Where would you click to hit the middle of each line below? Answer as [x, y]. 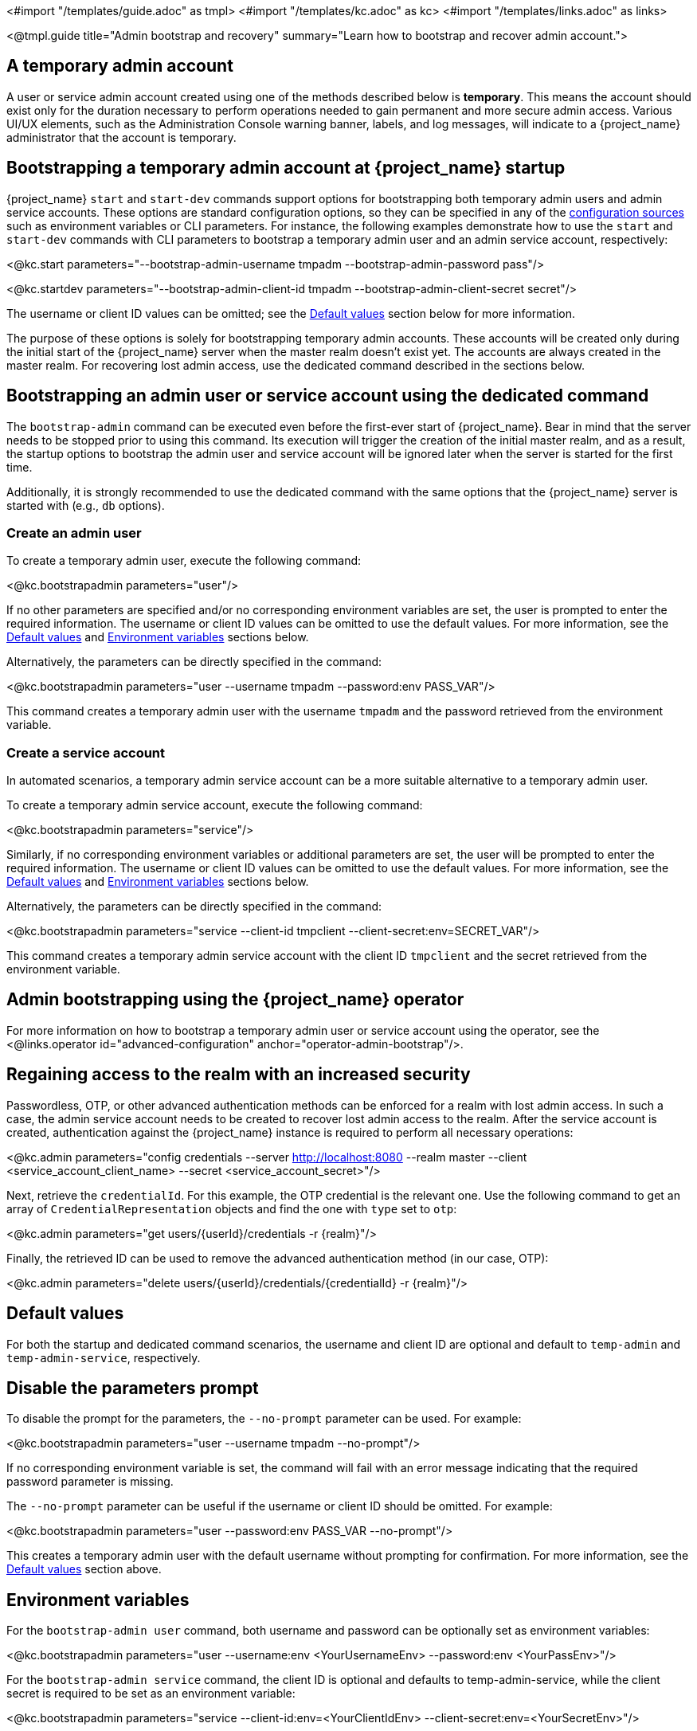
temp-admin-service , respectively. [104, 1357]
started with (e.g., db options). [86, 505]
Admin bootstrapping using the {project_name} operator [235, 1000]
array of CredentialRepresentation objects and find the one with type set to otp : [232, 1208]
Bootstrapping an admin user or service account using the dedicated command [328, 396]
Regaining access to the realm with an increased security [239, 1075]
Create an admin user [74, 533]
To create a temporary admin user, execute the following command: [184, 561]
